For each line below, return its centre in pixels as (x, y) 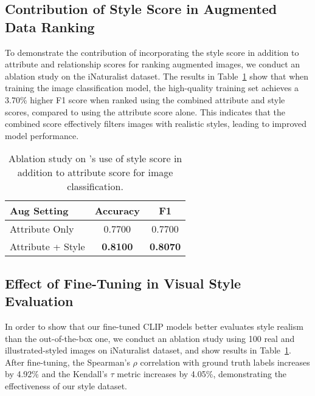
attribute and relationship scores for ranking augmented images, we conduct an (153, 64)
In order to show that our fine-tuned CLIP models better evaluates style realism (154, 326)
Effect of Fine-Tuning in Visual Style (123, 283)
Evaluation (39, 301)
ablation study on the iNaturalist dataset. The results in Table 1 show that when (157, 76)
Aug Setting (39, 211)
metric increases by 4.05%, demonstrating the (202, 374)
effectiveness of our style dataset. (66, 385)
